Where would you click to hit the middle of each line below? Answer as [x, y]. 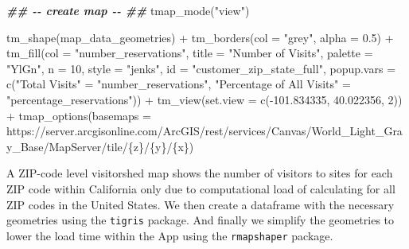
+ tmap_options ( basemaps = [79, 115]
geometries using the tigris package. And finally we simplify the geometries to [201, 220]
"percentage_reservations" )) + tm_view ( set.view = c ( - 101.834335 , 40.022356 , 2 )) [204, 99]
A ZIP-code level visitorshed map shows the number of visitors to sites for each [200, 173]
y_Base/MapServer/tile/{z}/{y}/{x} [98, 146]
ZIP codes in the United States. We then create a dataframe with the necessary [201, 204]
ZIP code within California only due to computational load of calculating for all [201, 188]
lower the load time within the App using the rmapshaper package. [170, 235]
